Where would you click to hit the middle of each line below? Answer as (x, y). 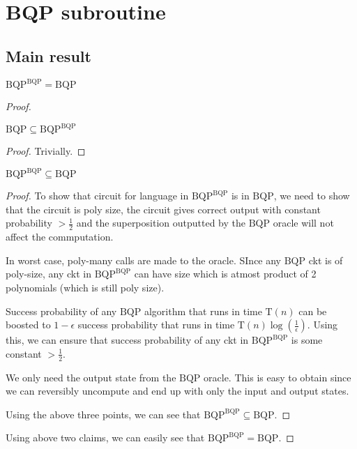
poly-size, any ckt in (48, 274)
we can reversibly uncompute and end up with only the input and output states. (177, 391)
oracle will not (303, 223)
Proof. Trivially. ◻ (46, 151)
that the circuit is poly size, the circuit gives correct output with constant (163, 209)
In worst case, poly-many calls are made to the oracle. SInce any (144, 260)
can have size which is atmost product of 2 (225, 274)
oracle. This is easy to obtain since (278, 377)
